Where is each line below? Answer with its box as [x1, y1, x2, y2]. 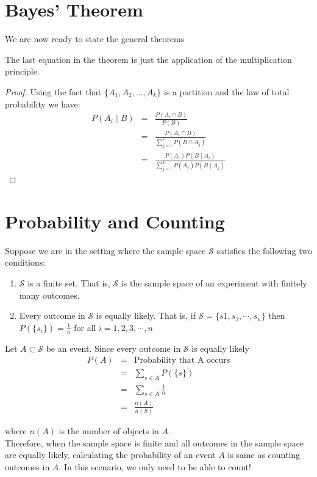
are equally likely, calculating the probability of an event [5, 448, 216, 461]
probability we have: [5, 97, 80, 110]
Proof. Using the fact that [5, 85, 102, 98]
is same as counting [227, 448, 301, 461]
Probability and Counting [5, 208, 225, 233]
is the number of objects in [59, 424, 159, 437]
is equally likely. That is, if [96, 309, 196, 322]
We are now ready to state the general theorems [5, 32, 185, 45]
